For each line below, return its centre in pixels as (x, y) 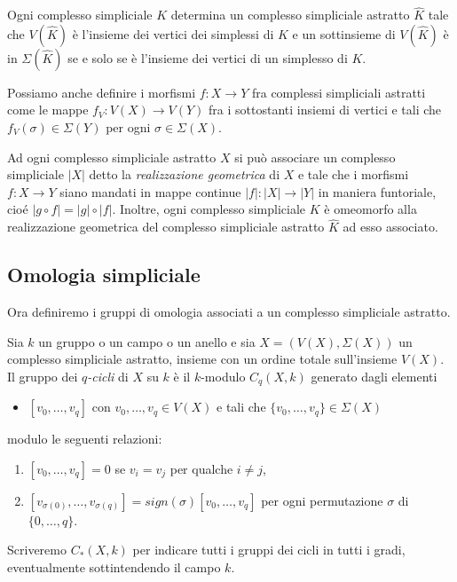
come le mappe (48, 110)
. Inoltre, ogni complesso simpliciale (209, 209)
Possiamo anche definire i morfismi (102, 92)
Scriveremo (37, 550)
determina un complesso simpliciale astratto (290, 15)
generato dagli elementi (374, 376)
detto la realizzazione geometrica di (185, 174)
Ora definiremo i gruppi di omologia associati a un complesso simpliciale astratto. (229, 311)
